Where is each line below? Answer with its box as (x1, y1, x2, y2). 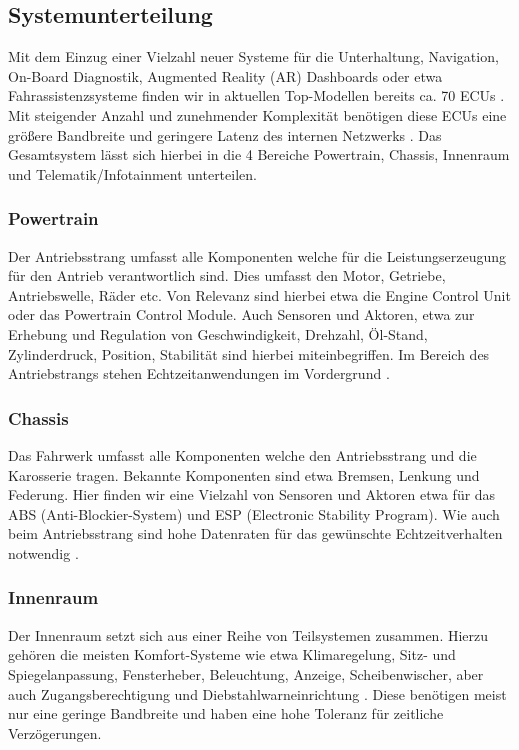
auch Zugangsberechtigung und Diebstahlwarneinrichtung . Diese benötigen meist (8, 683, 507, 704)
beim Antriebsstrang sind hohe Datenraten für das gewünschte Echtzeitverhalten (8, 523, 503, 544)
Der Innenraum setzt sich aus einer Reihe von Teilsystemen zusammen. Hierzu (8, 624, 489, 645)
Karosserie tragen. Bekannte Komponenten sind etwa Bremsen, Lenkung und (8, 464, 480, 485)
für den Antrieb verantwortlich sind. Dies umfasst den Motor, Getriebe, (8, 265, 446, 286)
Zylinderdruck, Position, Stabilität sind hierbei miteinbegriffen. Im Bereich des (8, 343, 490, 364)
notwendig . (8, 542, 79, 563)
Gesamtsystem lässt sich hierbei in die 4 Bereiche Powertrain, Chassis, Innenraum (8, 144, 510, 165)
